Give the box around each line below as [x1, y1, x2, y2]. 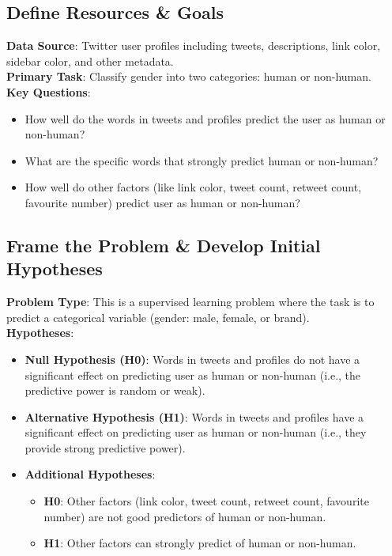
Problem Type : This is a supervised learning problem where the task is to [6, 293, 375, 310]
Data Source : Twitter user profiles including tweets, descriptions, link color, [6, 37, 381, 54]
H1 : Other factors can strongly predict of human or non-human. [43, 535, 356, 551]
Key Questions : [6, 83, 91, 100]
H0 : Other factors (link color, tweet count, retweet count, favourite [43, 493, 369, 509]
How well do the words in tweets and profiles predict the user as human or [24, 110, 386, 127]
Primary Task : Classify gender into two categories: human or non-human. [6, 68, 371, 85]
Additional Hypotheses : [24, 466, 156, 482]
